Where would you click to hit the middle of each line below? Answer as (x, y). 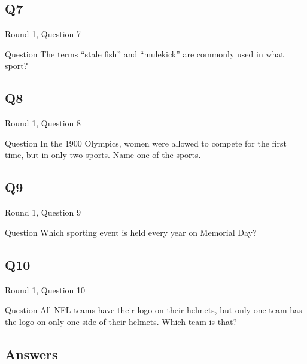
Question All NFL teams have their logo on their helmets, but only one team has (153, 310)
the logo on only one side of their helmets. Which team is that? (121, 321)
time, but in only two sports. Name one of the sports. (103, 155)
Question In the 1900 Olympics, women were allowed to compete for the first (146, 143)
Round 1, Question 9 (43, 212)
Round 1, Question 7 (43, 34)
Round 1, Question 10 (45, 289)
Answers (31, 354)
